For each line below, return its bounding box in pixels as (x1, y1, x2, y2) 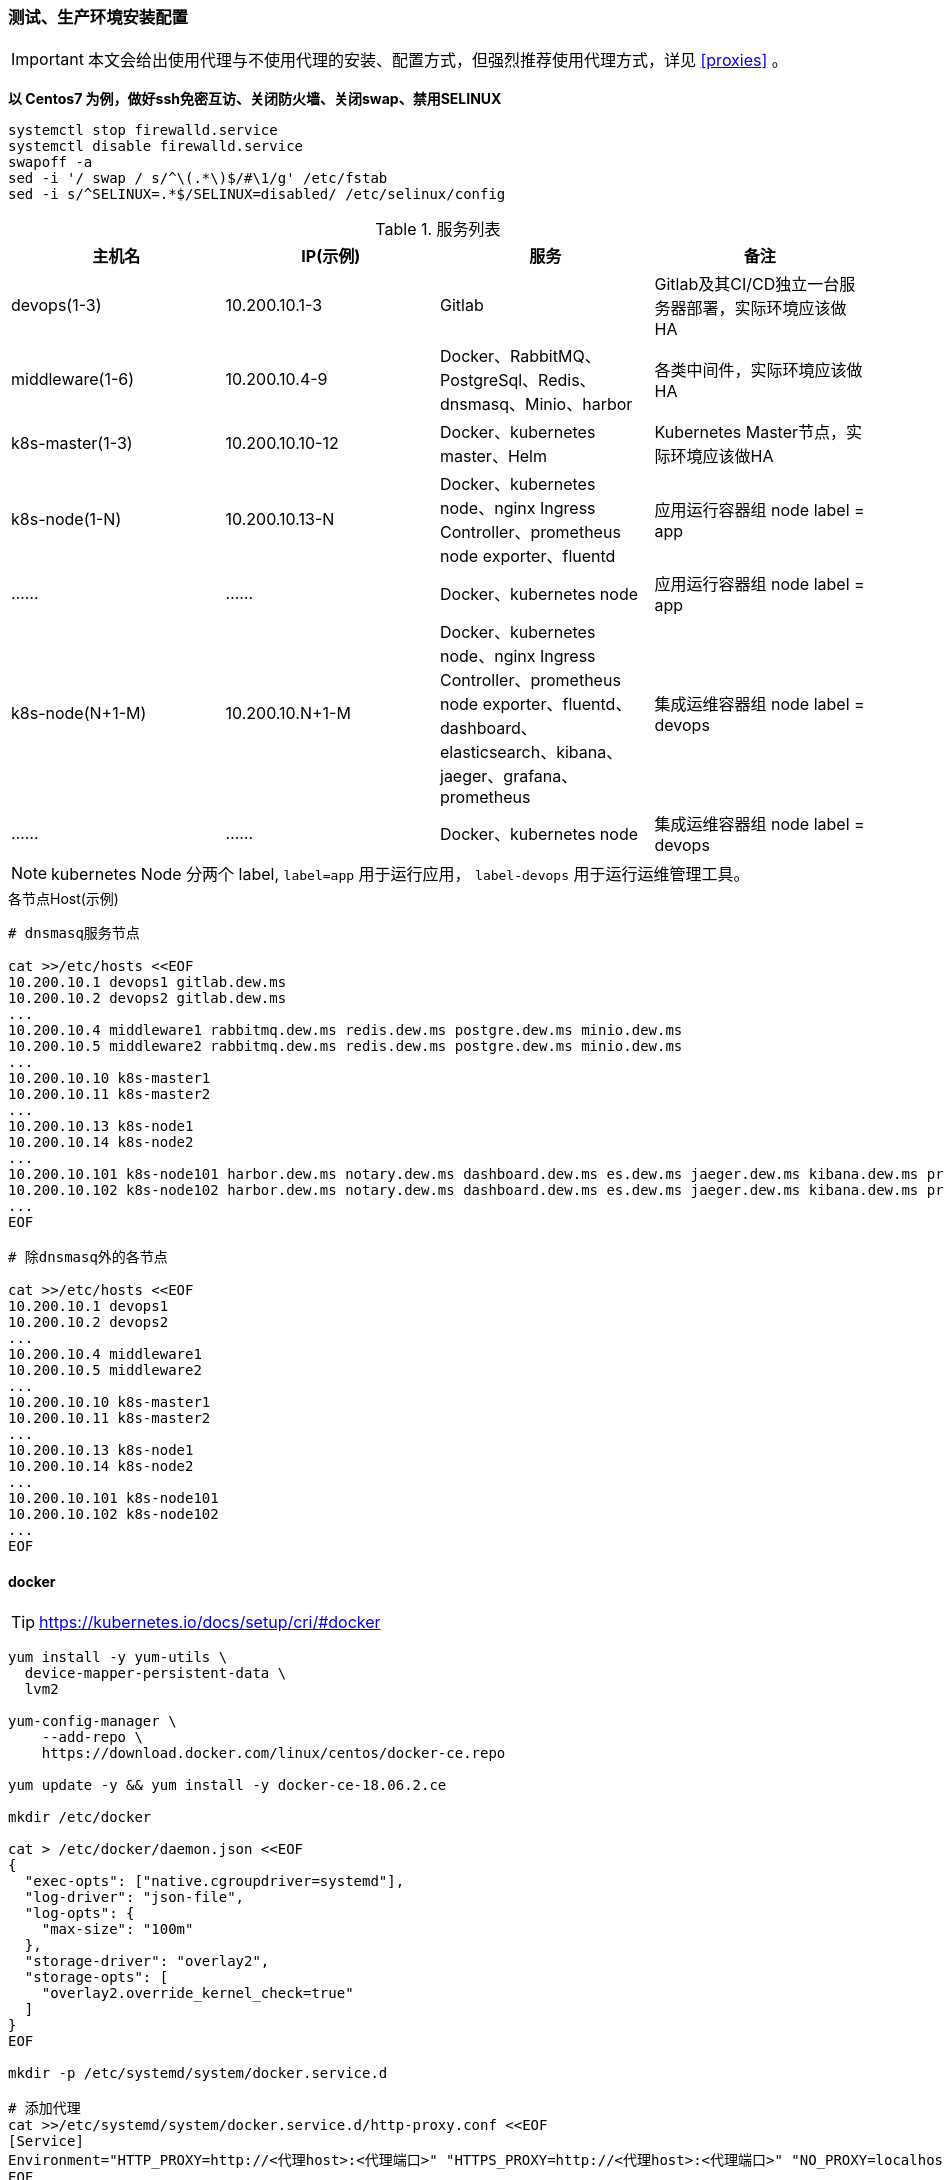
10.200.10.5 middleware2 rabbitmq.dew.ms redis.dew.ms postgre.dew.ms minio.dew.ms (8, 1038, 683, 1055)
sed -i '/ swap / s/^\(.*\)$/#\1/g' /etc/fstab (8, 170, 388, 187)
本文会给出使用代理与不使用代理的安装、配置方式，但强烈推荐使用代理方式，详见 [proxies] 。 (87, 50, 788, 71)
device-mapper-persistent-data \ (24, 1664, 287, 1681)
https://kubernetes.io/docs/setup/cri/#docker (39, 1611, 381, 1632)
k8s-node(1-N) (11, 509, 122, 530)
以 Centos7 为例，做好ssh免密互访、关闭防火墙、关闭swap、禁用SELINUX (8, 90, 502, 108)
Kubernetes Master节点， (654, 422, 847, 443)
